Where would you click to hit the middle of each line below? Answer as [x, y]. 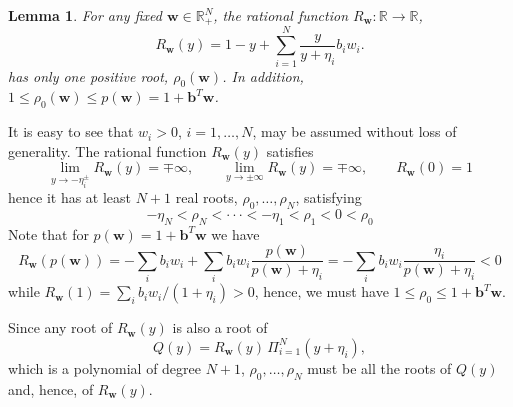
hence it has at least [70, 197]
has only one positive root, [88, 75]
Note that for [48, 233]
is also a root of [220, 327]
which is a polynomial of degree [105, 367]
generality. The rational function [107, 150]
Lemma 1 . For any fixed [85, 15]
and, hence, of [51, 388]
